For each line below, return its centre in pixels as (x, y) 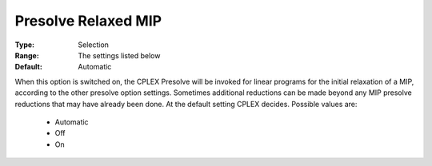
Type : (25, 45)
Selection (94, 45)
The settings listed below (119, 55)
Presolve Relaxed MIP (88, 21)
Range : (27, 55)
